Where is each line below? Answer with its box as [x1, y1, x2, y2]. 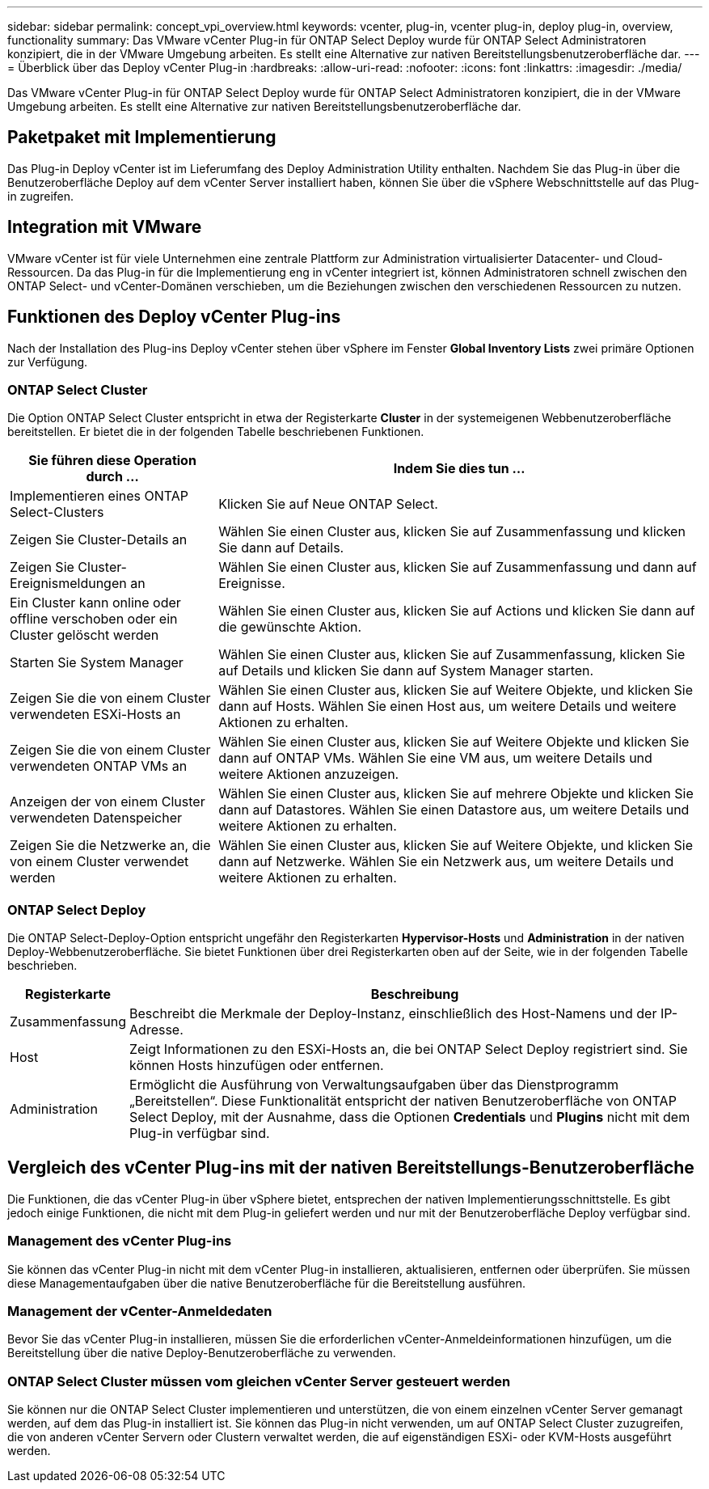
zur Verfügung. [7, 354, 88, 369]
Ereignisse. [218, 575, 285, 592]
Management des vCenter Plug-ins [7, 1233, 232, 1250]
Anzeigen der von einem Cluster [10, 793, 205, 810]
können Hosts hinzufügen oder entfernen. [129, 1057, 384, 1074]
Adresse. [129, 1022, 184, 1038]
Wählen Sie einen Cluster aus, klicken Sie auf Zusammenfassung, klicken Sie [218, 646, 686, 663]
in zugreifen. [7, 188, 74, 203]
